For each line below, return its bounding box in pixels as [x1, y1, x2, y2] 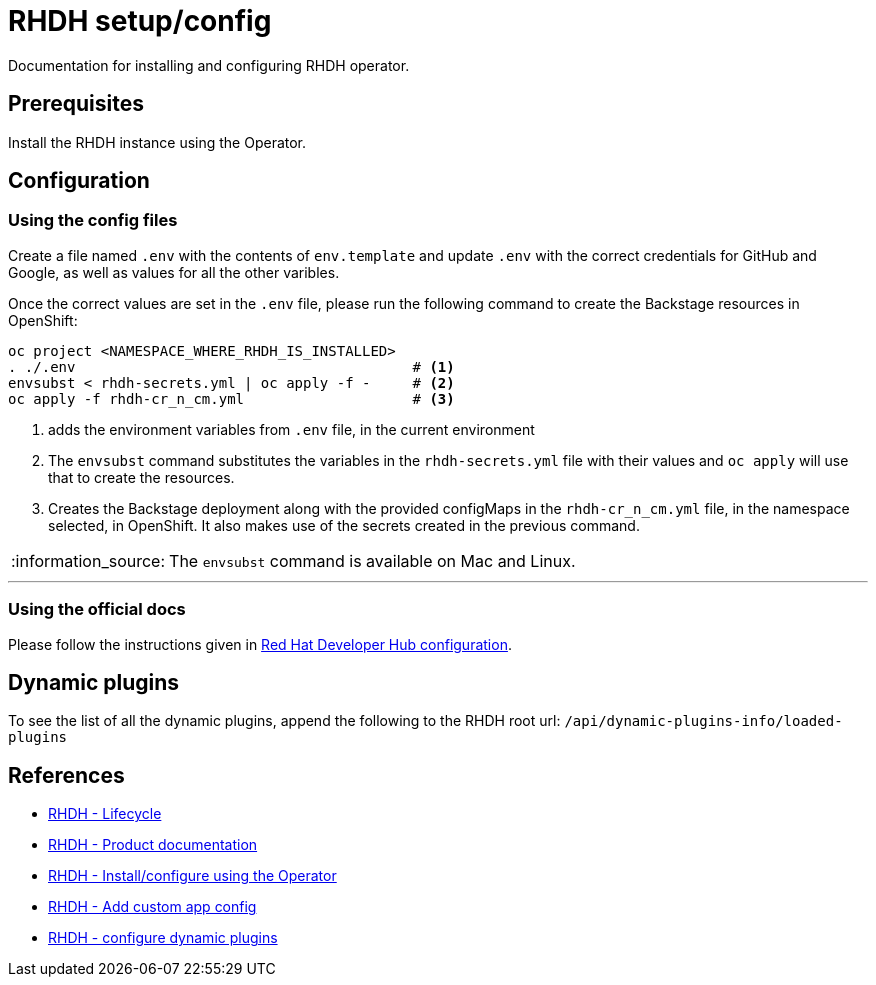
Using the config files [8, 210, 178, 231]
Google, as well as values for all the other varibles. [8, 263, 340, 281]
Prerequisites [8, 91, 144, 117]
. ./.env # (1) [8, 358, 455, 375]
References [8, 762, 125, 788]
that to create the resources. [48, 468, 235, 486]
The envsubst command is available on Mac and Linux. [169, 550, 576, 571]
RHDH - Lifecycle [48, 805, 162, 823]
